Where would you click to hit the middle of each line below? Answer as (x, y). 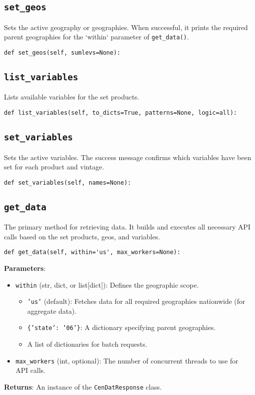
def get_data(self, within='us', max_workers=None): (92, 252)
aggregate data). (52, 311)
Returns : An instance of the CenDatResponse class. (83, 386)
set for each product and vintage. (54, 167)
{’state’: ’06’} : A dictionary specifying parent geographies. (122, 327)
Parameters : (25, 268)
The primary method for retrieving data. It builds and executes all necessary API (127, 227)
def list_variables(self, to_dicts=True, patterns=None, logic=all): (121, 113)
